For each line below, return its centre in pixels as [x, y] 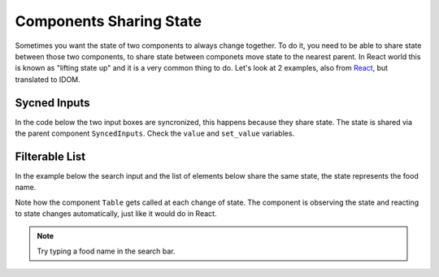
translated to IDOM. [48, 79]
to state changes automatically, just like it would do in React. [116, 214]
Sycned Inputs [52, 103]
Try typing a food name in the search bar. [106, 251]
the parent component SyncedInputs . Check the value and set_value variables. [155, 133]
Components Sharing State [109, 21]
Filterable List [50, 156]
